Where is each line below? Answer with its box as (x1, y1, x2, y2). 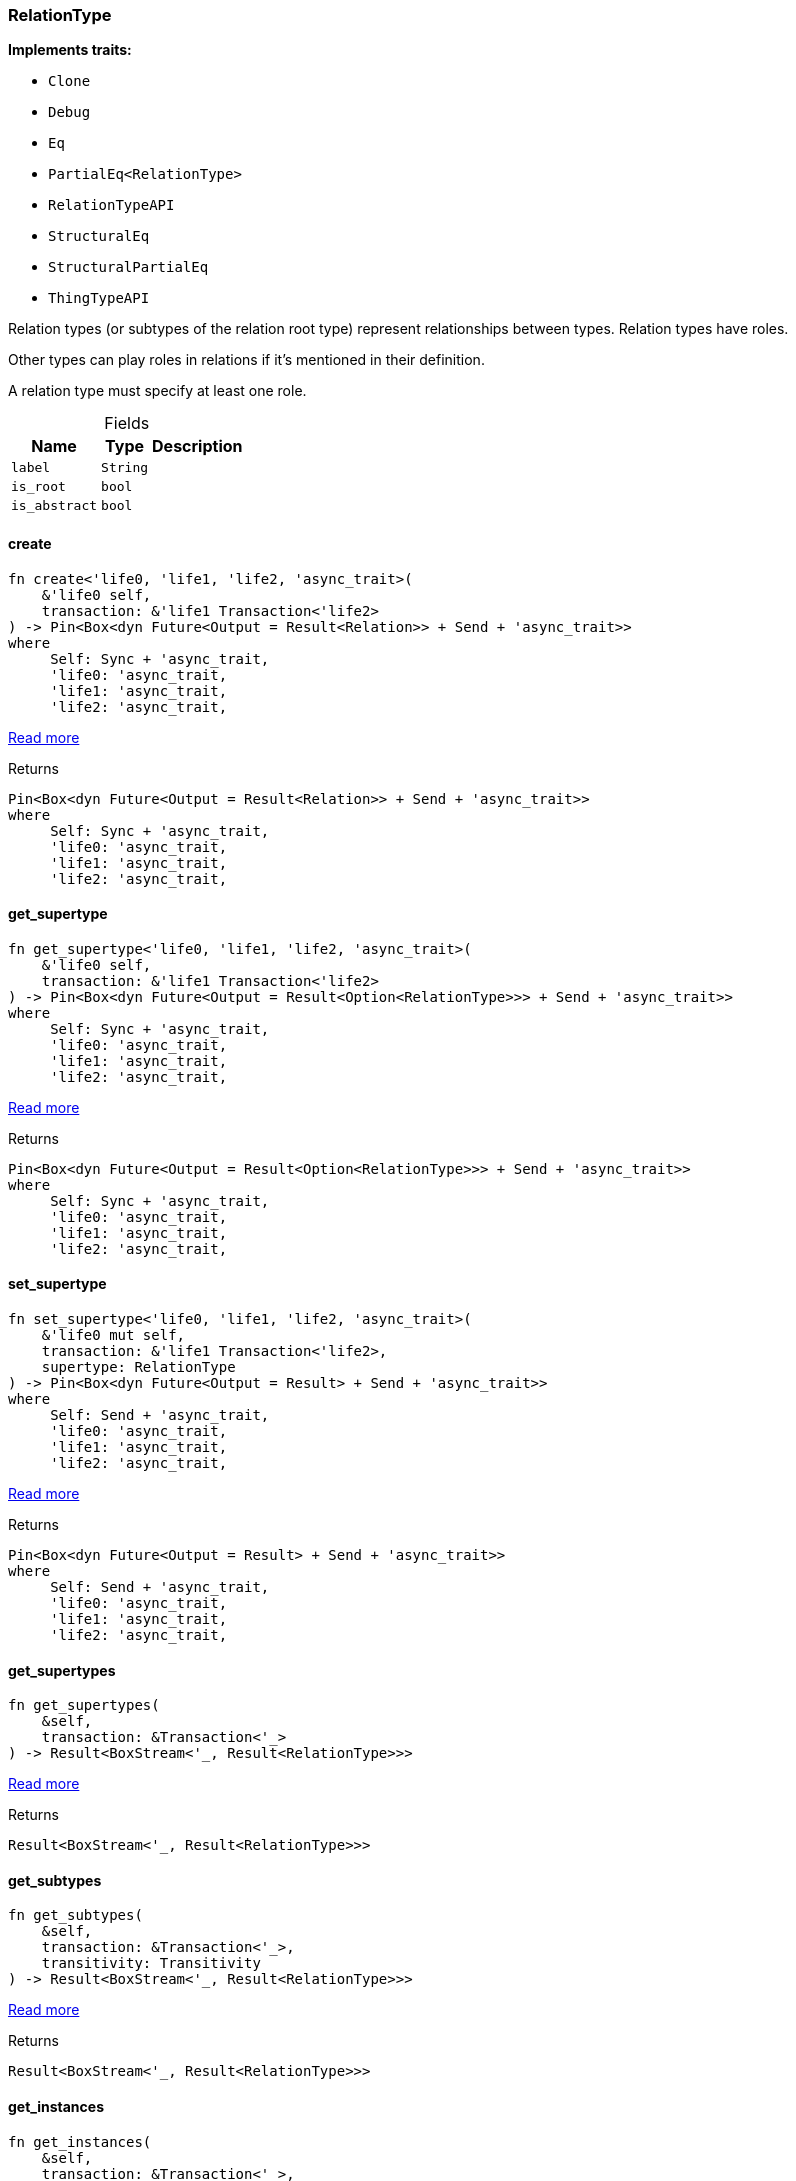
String (101, 460, 149, 476)
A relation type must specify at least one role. (8, 382, 307, 400)
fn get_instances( (8, 2133, 152, 2150)
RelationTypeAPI (48, 197, 175, 214)
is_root (11, 479, 66, 495)
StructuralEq (48, 228, 150, 245)
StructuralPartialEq (48, 259, 209, 276)
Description (152, 436, 243, 457)
